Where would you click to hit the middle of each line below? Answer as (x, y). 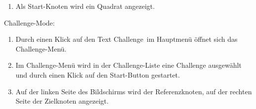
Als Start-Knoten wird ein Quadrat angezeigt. (85, 6)
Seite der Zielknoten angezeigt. (62, 101)
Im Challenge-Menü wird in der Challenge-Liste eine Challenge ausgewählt (128, 65)
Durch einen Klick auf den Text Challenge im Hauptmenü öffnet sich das (127, 39)
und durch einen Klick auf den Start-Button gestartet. (98, 74)
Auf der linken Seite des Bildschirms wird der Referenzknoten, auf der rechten (134, 91)
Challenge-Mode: (29, 22)
